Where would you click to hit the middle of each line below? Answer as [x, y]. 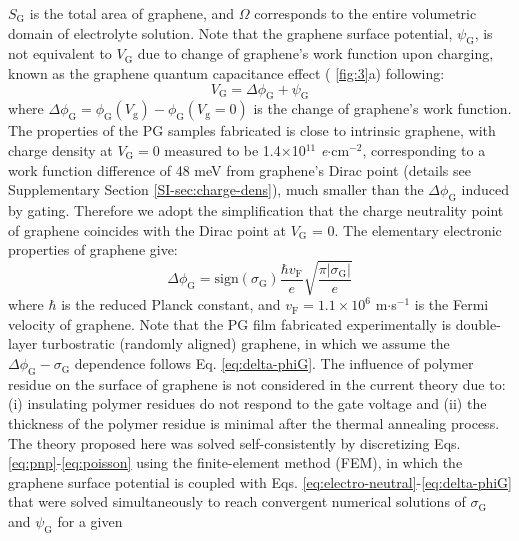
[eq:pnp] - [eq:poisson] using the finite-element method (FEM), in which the [235, 462]
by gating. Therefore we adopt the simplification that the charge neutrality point [256, 209]
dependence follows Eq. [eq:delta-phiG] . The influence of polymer [274, 363]
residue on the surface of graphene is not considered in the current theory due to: [257, 383]
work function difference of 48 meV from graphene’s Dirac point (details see [239, 169]
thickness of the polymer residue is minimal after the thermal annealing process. [254, 423]
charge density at [60, 149]
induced [485, 189]
